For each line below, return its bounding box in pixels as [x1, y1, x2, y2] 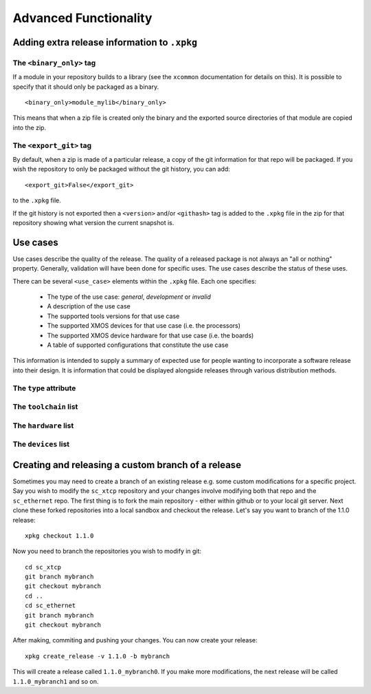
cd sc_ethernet [25, 602, 76, 609]
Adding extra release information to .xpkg [12, 36, 198, 48]
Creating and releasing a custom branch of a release [12, 459, 242, 471]
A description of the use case [47, 302, 131, 311]
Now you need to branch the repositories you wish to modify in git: [12, 547, 202, 556]
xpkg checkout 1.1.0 [25, 532, 94, 540]
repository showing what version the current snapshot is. [12, 218, 175, 227]
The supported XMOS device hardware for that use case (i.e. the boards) [47, 331, 254, 339]
